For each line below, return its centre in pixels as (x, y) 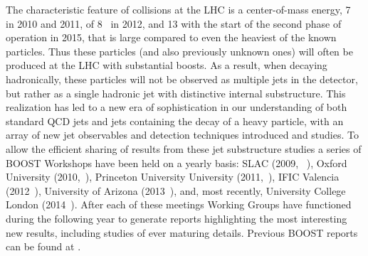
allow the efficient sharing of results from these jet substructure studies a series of (184, 148)
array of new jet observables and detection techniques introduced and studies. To (182, 135)
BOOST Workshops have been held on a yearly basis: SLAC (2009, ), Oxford (177, 162)
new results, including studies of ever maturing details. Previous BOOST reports (182, 232)
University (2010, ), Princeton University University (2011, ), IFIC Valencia (173, 177)
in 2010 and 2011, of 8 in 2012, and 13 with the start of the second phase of (174, 23)
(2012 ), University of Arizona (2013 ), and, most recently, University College (176, 190)
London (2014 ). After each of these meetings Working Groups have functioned (179, 204)
